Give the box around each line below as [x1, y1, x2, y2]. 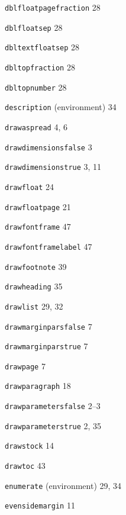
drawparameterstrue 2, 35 [5, 419, 102, 432]
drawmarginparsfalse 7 [5, 320, 92, 332]
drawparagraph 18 [5, 379, 71, 392]
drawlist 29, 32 [5, 300, 63, 312]
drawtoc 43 [5, 459, 46, 472]
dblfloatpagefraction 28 [5, 1, 101, 13]
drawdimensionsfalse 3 [5, 140, 92, 153]
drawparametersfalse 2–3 [5, 400, 101, 412]
